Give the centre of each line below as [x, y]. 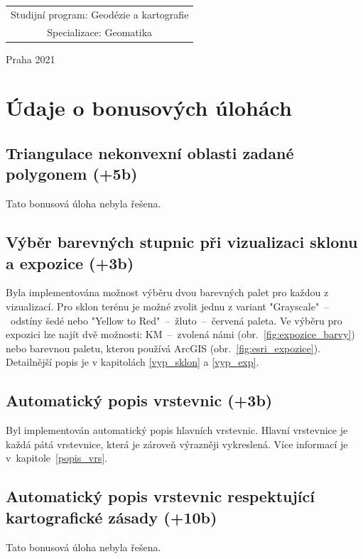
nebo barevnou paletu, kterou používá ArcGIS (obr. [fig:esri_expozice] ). [163, 348]
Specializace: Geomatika [100, 32]
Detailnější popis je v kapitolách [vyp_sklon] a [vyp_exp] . [132, 362]
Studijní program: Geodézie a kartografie [100, 14]
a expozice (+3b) [70, 262]
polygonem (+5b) [72, 174]
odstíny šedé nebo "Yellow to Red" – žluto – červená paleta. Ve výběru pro [176, 320]
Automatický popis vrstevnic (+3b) [139, 400]
